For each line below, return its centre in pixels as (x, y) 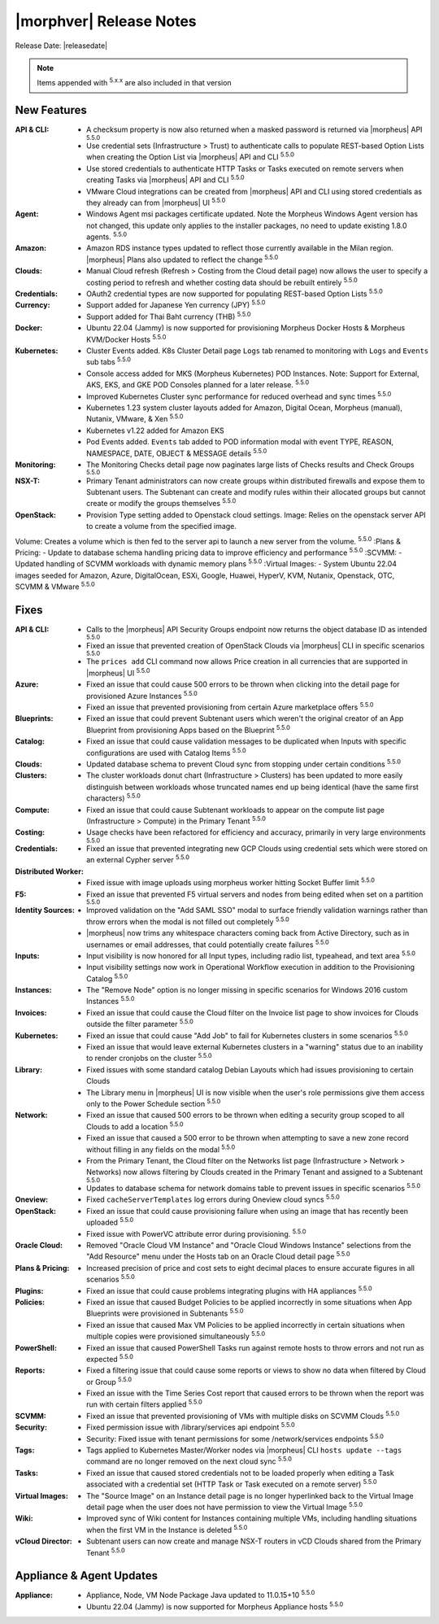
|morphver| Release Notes (106, 21)
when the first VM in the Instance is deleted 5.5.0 (167, 1529)
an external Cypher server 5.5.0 (138, 859)
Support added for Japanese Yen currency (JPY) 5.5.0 (176, 304)
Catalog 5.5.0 (107, 978)
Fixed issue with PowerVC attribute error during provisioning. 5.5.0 (196, 1233)
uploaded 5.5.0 (110, 1222)
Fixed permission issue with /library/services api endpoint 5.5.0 (191, 1426)
